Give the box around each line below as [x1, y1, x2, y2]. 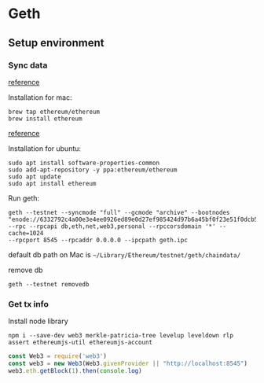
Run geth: [8, 193, 40, 203]
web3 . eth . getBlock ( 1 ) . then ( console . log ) [8, 366, 143, 374]
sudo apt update [8, 172, 61, 181]
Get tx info [8, 298, 49, 309]
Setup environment [8, 36, 104, 50]
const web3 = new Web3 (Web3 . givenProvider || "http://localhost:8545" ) [8, 359, 247, 368]
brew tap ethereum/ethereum [8, 108, 101, 116]
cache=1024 [8, 229, 44, 237]
